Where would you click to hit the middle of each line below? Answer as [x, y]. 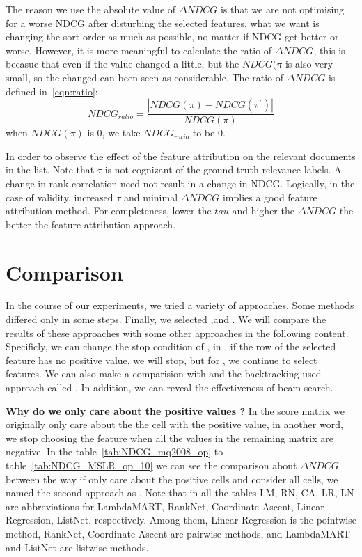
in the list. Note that [50, 170]
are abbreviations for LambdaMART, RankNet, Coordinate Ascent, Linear [165, 506]
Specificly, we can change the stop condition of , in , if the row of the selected [171, 346]
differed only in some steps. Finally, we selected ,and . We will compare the [166, 319]
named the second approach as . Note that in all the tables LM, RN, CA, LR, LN [180, 493]
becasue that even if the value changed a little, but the [123, 64]
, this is [329, 50]
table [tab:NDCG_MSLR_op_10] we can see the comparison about [151, 465]
